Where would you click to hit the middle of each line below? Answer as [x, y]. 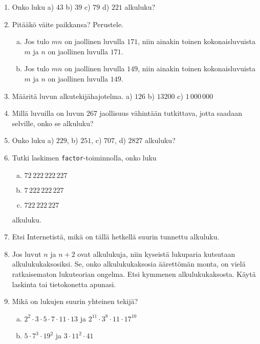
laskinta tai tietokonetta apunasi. [64, 284]
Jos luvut [27, 254]
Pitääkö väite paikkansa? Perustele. [68, 24]
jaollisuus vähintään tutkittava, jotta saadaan [171, 113]
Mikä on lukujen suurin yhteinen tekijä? [75, 301]
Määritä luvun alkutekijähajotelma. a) [72, 96]
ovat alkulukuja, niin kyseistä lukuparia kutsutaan [156, 254]
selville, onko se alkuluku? [53, 123]
